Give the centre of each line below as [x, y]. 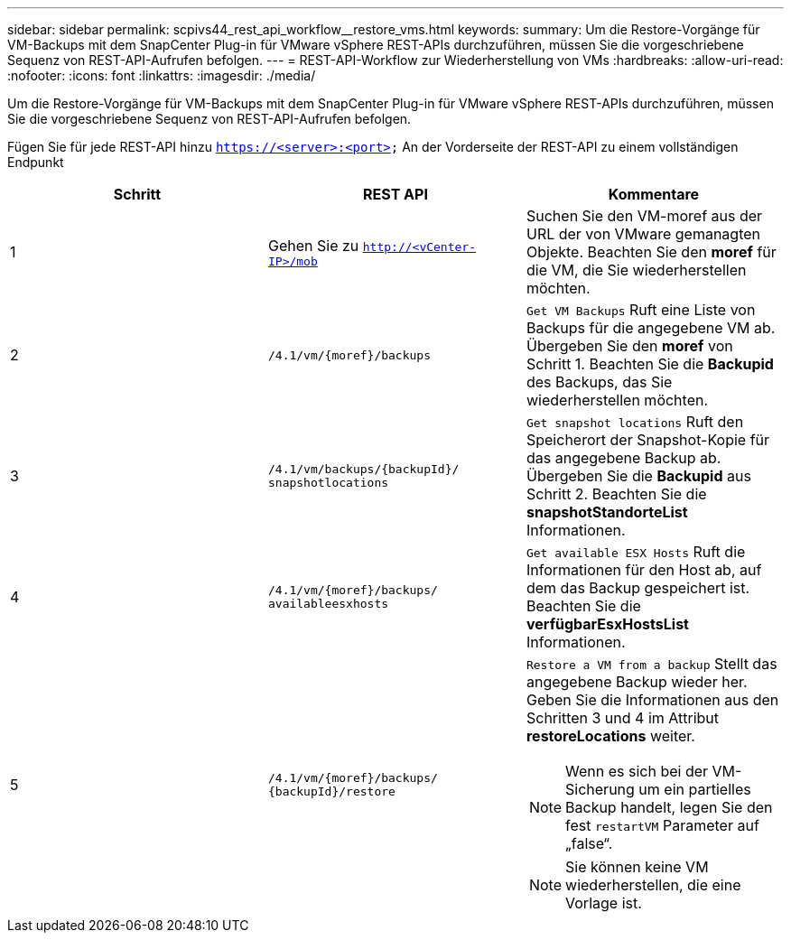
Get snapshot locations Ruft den [635, 422]
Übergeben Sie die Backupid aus [638, 476]
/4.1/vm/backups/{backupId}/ [363, 469]
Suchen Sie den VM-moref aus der [644, 216]
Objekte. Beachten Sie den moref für [651, 252]
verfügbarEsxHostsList [607, 624]
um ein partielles [695, 789]
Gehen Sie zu [313, 245]
